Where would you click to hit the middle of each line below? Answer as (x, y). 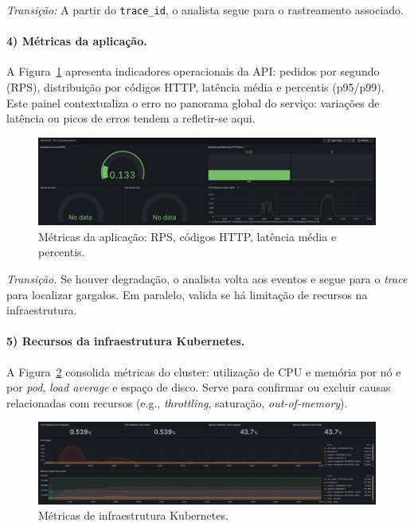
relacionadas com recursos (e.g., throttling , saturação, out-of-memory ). (177, 402)
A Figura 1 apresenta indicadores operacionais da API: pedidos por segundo (193, 71)
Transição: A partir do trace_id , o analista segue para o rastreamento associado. (205, 10)
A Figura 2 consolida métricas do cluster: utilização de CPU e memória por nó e (204, 371)
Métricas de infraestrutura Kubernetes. (133, 515)
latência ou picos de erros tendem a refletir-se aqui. (131, 118)
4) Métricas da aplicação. (77, 41)
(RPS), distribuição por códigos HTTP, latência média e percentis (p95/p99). (195, 87)
